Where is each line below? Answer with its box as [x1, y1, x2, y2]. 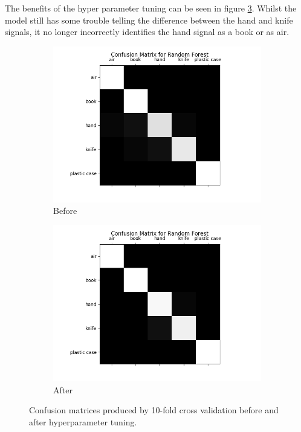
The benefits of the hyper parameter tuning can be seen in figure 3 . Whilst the [5, 2, 297, 14]
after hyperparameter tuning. [29, 415, 137, 428]
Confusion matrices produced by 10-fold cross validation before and [29, 404, 279, 416]
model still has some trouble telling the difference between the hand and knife [5, 13, 293, 26]
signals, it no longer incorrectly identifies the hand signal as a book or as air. [5, 25, 290, 38]
